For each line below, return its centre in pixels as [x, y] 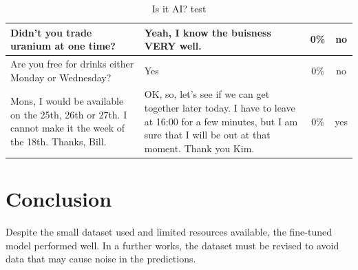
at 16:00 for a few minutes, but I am [221, 121]
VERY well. [173, 46]
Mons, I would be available [67, 101]
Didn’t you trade [51, 32]
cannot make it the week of [68, 128]
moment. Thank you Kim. [199, 148]
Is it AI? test [179, 8]
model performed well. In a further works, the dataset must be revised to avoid [172, 245]
